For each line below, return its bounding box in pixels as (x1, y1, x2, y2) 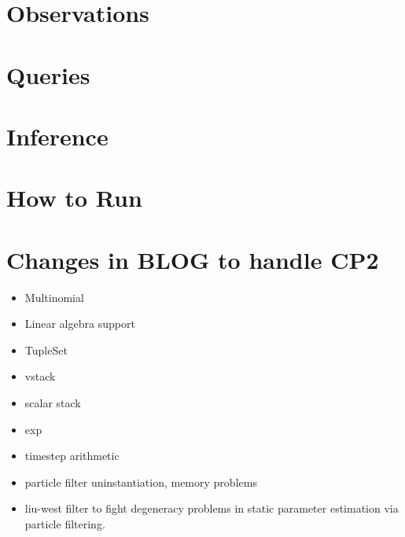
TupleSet (24, 341, 68, 358)
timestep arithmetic (24, 447, 120, 464)
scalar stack (24, 395, 81, 410)
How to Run (6, 182, 142, 214)
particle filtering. (24, 515, 105, 531)
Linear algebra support (24, 315, 135, 332)
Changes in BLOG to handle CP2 (6, 243, 379, 275)
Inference (6, 120, 109, 152)
